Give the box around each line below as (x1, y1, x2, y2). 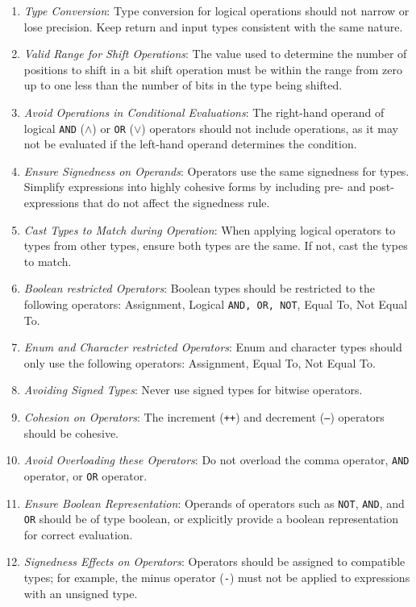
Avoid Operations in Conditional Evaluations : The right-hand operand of (23, 103, 385, 120)
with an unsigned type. (23, 584, 138, 601)
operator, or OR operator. (23, 467, 148, 484)
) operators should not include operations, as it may (141, 119, 398, 136)
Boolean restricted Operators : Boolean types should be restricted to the (23, 280, 376, 297)
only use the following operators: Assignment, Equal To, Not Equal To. (23, 354, 376, 371)
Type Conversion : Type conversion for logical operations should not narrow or (23, 2, 410, 19)
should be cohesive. (23, 424, 119, 441)
